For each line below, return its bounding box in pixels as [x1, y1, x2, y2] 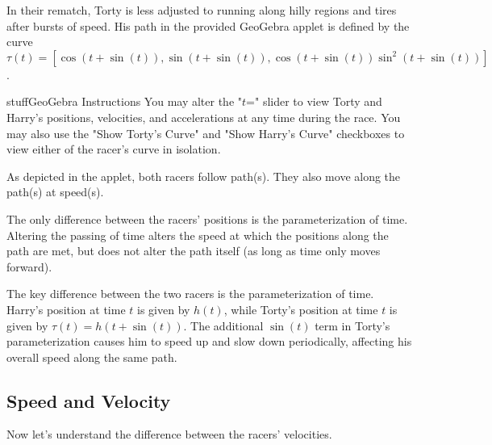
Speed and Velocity [6, 388, 171, 413]
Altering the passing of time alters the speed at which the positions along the [6, 226, 389, 243]
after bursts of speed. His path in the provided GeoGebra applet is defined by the [6, 17, 410, 34]
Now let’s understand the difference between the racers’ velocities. [6, 426, 332, 443]
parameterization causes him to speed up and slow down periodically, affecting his [6, 333, 412, 350]
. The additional [183, 317, 264, 334]
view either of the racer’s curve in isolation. [6, 141, 221, 157]
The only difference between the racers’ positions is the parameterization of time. [6, 210, 408, 227]
